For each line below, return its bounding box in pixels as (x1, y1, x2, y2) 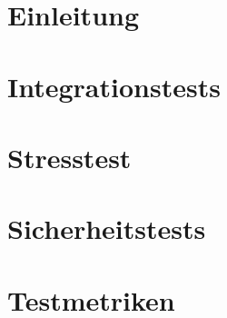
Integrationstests (7, 67, 221, 104)
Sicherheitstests (7, 210, 206, 247)
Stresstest (7, 138, 132, 175)
